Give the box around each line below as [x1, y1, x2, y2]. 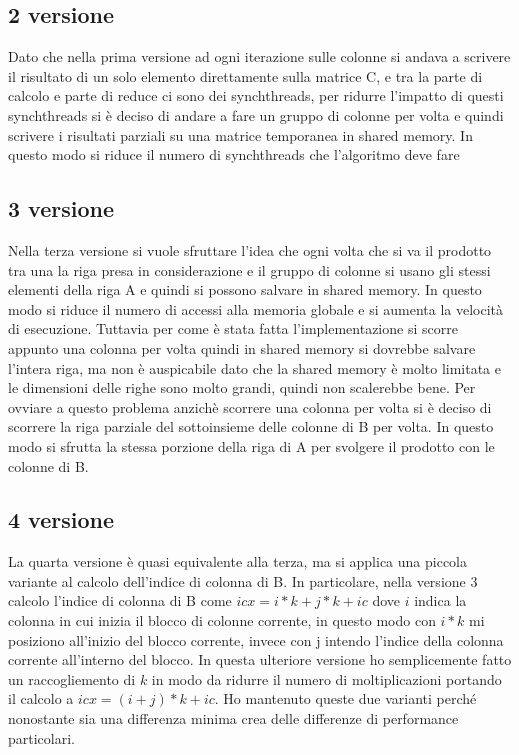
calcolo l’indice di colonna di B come [8, 590, 232, 611]
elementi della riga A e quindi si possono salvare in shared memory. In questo [8, 279, 482, 300]
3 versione [8, 193, 115, 224]
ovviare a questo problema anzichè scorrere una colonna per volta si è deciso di [8, 396, 492, 417]
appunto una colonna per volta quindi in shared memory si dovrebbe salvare [8, 337, 476, 358]
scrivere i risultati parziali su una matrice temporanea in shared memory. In [8, 124, 473, 145]
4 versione [8, 504, 115, 535]
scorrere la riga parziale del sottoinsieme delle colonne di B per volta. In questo [8, 416, 494, 437]
